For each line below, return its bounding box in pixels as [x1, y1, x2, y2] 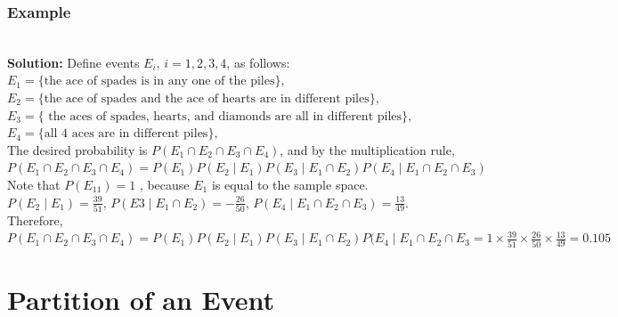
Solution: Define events [7, 53, 140, 71]
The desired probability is [7, 140, 148, 158]
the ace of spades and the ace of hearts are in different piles [44, 93, 370, 105]
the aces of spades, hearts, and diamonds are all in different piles [48, 110, 403, 123]
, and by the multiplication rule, [280, 140, 455, 158]
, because [139, 175, 190, 193]
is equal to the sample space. [211, 175, 369, 193]
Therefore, [7, 210, 63, 229]
